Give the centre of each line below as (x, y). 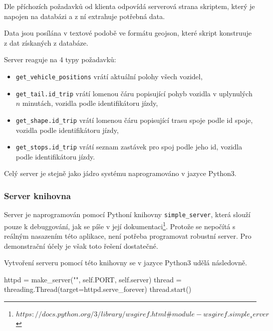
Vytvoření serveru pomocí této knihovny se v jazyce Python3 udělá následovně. (126, 263)
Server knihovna (38, 195)
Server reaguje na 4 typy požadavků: (60, 59)
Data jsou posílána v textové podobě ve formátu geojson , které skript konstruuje (128, 33)
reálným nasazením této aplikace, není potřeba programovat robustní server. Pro (128, 236)
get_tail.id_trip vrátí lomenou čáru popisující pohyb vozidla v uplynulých (134, 93)
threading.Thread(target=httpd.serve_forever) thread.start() (98, 289)
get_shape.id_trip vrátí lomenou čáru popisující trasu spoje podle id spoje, (134, 120)
